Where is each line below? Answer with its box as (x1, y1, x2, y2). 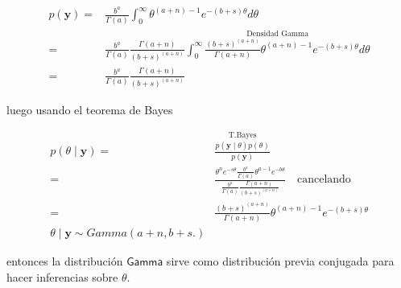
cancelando (296, 174, 351, 186)
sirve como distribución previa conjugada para (166, 253, 395, 269)
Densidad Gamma (246, 30, 309, 39)
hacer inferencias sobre (6, 268, 118, 285)
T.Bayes (228, 131, 257, 140)
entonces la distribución (6, 253, 123, 269)
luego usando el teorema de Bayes (6, 101, 173, 118)
